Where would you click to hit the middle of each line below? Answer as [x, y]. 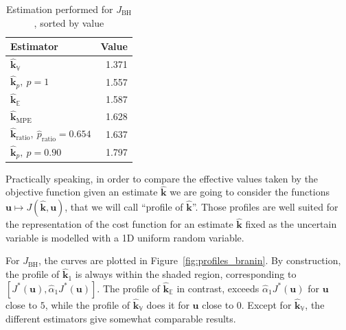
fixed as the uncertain [291, 224]
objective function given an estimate [82, 192]
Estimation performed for [59, 9]
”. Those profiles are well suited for [265, 206]
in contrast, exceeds [218, 288]
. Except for [266, 305]
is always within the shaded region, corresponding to [186, 274]
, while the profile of [87, 305]
